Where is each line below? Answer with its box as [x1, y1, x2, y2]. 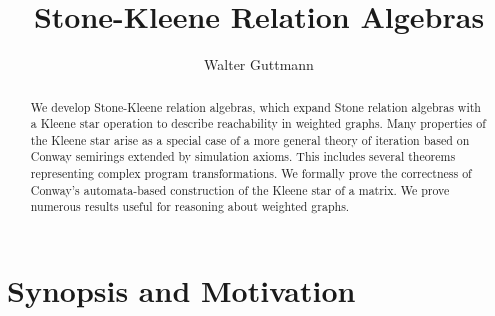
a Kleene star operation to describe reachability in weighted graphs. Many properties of [30, 115, 486, 132]
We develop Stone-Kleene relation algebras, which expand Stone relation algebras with [30, 98, 481, 115]
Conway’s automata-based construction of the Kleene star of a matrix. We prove [30, 181, 450, 198]
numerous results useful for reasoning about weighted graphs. [30, 198, 350, 215]
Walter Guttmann [204, 54, 314, 75]
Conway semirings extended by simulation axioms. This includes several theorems [30, 148, 456, 165]
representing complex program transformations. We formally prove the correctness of [30, 165, 472, 182]
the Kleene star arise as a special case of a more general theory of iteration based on [30, 131, 470, 148]
